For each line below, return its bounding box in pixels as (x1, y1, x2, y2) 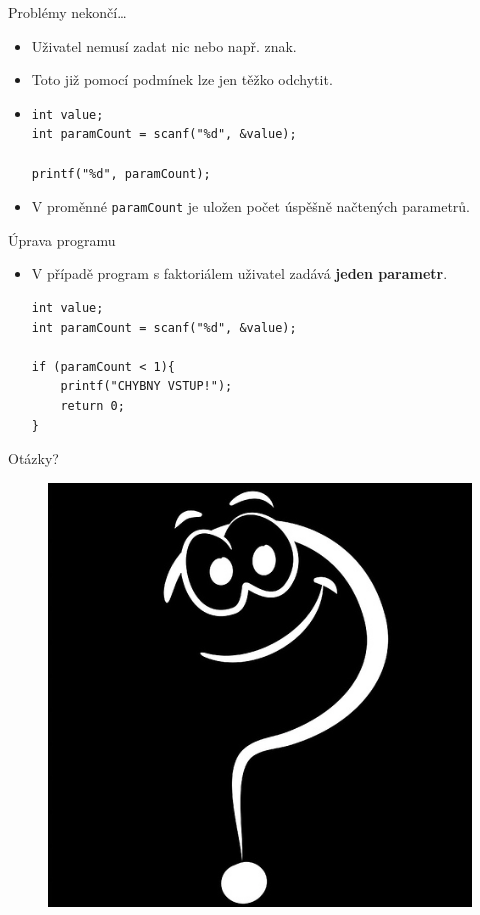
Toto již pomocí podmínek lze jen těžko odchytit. (31, 69, 333, 90)
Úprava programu (8, 229, 116, 250)
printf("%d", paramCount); (31, 166, 211, 181)
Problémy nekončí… (8, 2, 127, 22)
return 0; (60, 398, 125, 413)
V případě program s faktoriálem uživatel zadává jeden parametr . (31, 263, 448, 284)
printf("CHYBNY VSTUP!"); (60, 379, 233, 394)
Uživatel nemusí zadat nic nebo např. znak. (31, 35, 297, 56)
